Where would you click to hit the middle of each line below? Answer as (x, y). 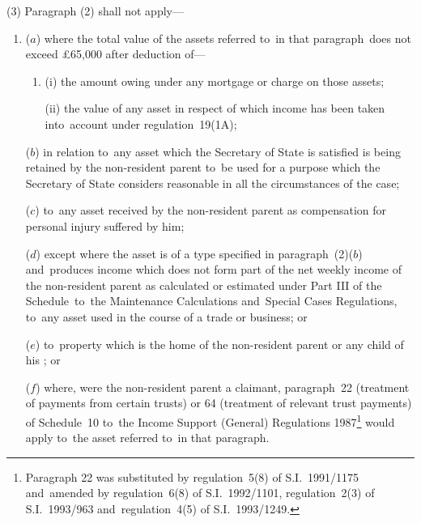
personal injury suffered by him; (105, 225)
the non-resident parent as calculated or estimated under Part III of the (204, 285)
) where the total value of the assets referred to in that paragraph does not (223, 38)
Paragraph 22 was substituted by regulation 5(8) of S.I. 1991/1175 (192, 476)
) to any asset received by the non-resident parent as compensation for (211, 210)
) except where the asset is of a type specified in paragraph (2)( (195, 253)
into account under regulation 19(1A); (141, 123)
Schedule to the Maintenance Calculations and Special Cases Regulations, (211, 301)
